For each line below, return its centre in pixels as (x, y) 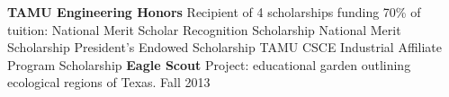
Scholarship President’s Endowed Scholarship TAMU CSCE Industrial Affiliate (225, 47)
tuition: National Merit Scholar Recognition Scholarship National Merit (204, 29)
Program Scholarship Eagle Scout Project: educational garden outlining (209, 64)
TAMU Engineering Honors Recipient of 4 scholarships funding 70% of (214, 12)
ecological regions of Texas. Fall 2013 (109, 82)
